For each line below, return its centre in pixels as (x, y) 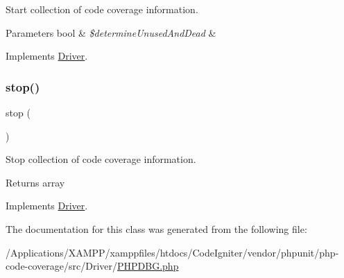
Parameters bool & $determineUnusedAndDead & (111, 32)
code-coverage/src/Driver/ (62, 266)
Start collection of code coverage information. (102, 9)
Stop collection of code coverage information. (101, 159)
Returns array (35, 182)
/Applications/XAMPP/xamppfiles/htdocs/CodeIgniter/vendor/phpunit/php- (172, 252)
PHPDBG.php (148, 266)
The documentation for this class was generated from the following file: (156, 228)
